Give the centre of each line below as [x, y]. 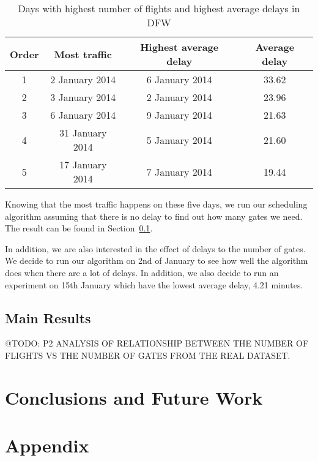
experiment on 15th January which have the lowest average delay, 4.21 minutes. [154, 284]
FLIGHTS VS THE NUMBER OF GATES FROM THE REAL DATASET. [148, 355]
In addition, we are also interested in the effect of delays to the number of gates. [155, 248]
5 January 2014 [179, 140]
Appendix [47, 445]
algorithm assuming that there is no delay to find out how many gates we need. [154, 216]
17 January [83, 164]
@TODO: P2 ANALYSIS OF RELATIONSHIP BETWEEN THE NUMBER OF [157, 343]
